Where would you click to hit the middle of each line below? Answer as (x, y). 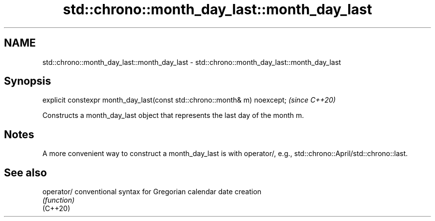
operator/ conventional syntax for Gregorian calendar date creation (152, 192)
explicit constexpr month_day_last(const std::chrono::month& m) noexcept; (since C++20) (189, 100)
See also (26, 172)
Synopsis (28, 81)
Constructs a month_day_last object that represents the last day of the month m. (173, 115)
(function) (59, 200)
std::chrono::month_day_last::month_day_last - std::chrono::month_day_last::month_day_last (192, 62)
